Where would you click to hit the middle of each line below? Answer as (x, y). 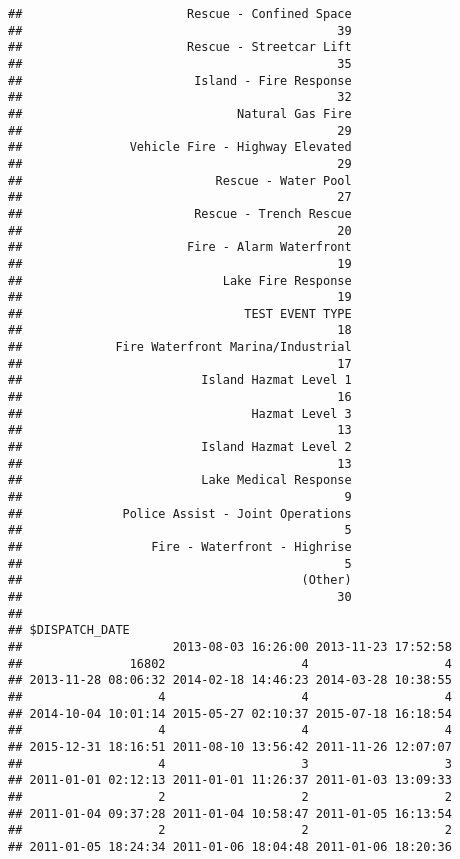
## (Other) (180, 580)
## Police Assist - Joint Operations (180, 513)
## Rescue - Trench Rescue (180, 213)
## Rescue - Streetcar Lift (180, 47)
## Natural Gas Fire (180, 113)
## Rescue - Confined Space (180, 14)
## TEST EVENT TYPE (180, 313)
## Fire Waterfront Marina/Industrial (180, 347)
